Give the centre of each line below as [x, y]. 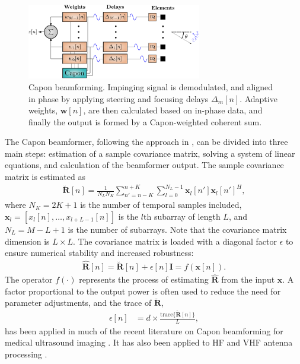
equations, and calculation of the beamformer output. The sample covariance [144, 165]
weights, [43, 110]
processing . [26, 354]
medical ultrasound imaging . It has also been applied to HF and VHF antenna [149, 342]
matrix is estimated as [45, 177]
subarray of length [187, 216]
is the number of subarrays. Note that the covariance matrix [177, 230]
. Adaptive [258, 98]
